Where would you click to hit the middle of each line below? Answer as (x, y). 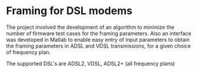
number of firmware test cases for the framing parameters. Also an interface (99, 33)
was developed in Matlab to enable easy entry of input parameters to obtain (98, 39)
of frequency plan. (29, 52)
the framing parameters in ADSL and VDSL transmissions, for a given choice (98, 46)
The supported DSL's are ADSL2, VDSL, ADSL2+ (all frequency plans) (91, 64)
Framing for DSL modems (69, 11)
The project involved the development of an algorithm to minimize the (90, 27)
